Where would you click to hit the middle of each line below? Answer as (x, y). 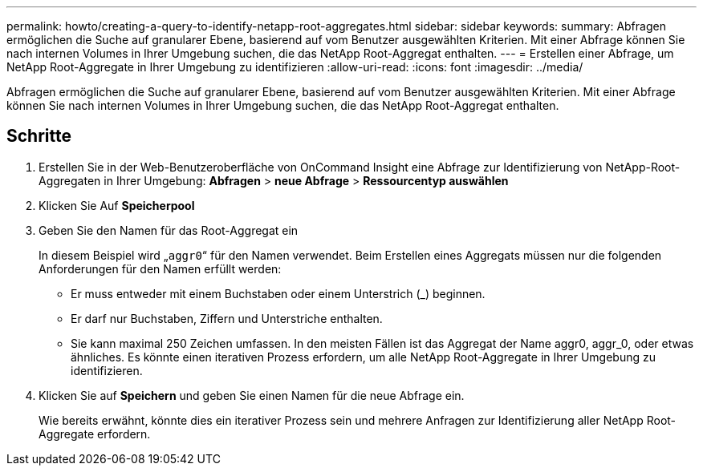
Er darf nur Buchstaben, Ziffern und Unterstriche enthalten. (227, 318)
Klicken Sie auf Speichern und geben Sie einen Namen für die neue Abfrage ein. (252, 395)
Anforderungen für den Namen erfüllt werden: (160, 268)
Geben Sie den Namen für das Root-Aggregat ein (169, 230)
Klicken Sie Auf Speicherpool (117, 205)
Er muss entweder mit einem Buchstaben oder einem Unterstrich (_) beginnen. (278, 293)
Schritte (39, 136)
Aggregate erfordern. (95, 434)
